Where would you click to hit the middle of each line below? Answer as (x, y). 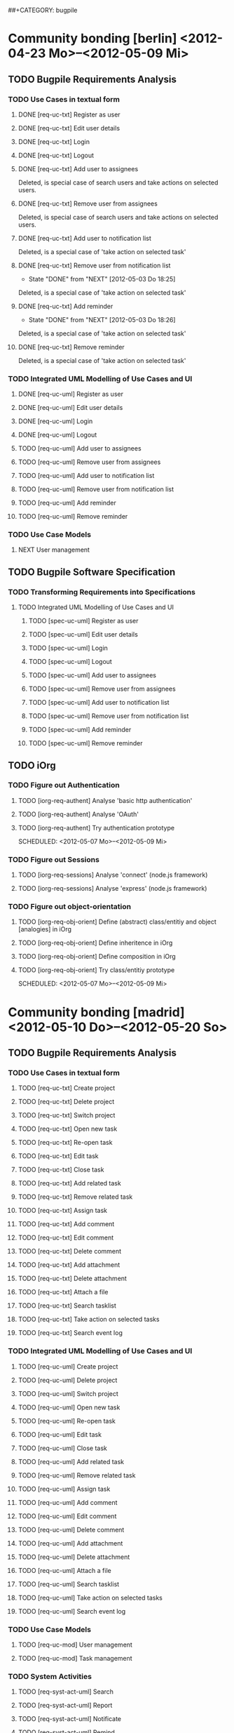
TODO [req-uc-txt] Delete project (66, 1102)
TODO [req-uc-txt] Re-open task (65, 1143)
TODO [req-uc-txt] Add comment (66, 1224)
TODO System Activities (50, 1676)
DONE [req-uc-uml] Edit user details (70, 408)
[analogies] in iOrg (45, 929)
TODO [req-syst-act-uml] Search (66, 1692)
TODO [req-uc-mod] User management (75, 1645)
